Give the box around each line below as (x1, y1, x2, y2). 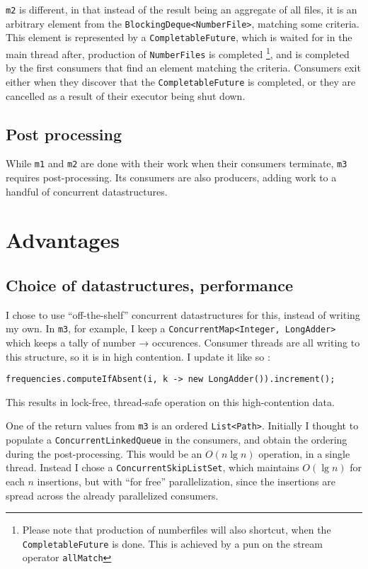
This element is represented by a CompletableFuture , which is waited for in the (6, 30, 352, 45)
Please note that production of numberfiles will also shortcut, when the (22, 522, 331, 537)
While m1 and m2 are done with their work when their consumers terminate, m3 (6, 156, 347, 171)
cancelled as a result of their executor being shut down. (6, 88, 246, 103)
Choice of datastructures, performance (6, 274, 293, 295)
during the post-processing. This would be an (6, 446, 202, 461)
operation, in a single (258, 446, 350, 461)
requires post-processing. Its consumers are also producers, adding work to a (6, 169, 337, 184)
